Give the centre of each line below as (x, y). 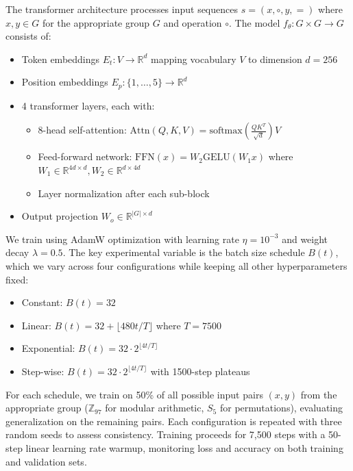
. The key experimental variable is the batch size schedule (184, 252)
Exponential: (48, 348)
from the (319, 394)
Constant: (42, 302)
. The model (255, 22)
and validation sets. (46, 461)
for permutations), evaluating (281, 408)
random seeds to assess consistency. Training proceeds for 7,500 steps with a (166, 434)
